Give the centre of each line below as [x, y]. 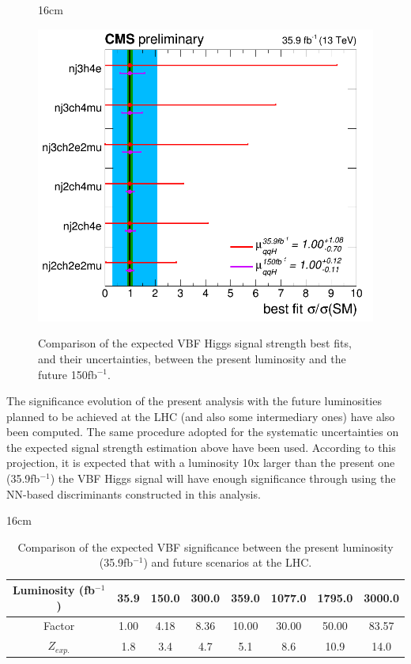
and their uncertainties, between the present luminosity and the [192, 358]
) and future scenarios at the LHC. [228, 562]
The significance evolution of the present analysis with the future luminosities [194, 401]
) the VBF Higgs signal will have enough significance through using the [223, 478]
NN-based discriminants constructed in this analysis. [134, 493]
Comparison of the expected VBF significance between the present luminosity [205, 546]
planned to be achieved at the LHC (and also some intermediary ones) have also [201, 416]
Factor [59, 626]
